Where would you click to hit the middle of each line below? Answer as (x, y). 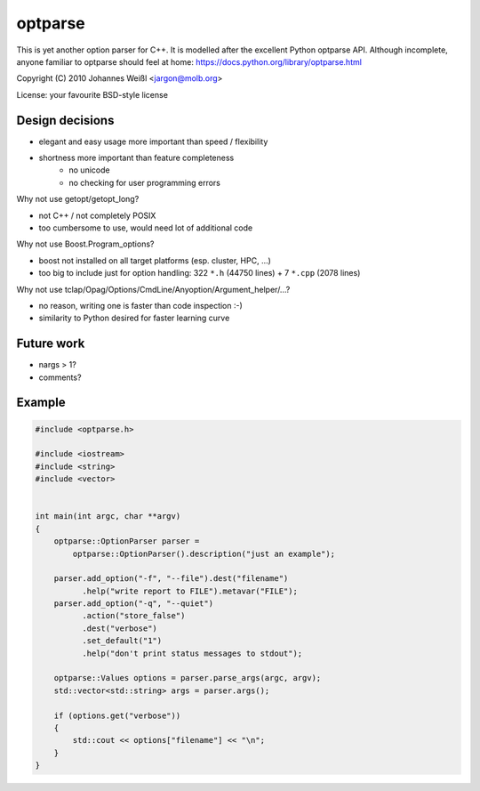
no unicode (89, 170)
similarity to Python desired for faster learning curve (134, 318)
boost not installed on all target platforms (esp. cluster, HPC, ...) (155, 260)
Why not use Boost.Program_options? (85, 244)
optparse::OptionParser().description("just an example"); (204, 553)
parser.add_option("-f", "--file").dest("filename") (171, 579)
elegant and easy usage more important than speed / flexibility (153, 141)
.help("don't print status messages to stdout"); (192, 653)
